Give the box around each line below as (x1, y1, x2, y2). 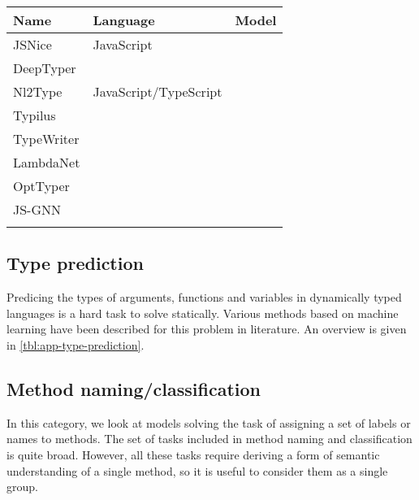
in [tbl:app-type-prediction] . (6, 336, 145, 353)
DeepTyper (13, 59, 76, 77)
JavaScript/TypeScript (93, 82, 222, 101)
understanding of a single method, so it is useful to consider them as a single (6, 462, 388, 479)
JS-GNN (13, 200, 62, 219)
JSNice (13, 35, 52, 54)
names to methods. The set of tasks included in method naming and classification (6, 430, 413, 447)
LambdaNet (13, 153, 80, 172)
